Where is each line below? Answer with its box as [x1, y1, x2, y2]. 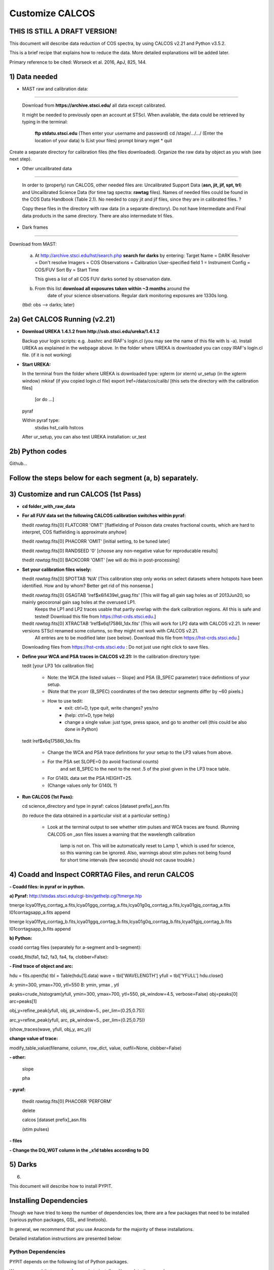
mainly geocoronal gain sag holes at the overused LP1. [22, 599, 136, 606]
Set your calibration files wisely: [22, 566, 92, 573]
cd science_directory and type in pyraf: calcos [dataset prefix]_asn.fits [22, 803, 170, 809]
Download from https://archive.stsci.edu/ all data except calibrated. [22, 102, 166, 109]
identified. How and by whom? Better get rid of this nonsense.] [22, 583, 153, 589]
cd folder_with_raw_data [22, 503, 76, 509]
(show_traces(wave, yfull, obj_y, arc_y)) [9, 1026, 91, 1032]
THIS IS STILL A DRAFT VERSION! [9, 27, 117, 36]
